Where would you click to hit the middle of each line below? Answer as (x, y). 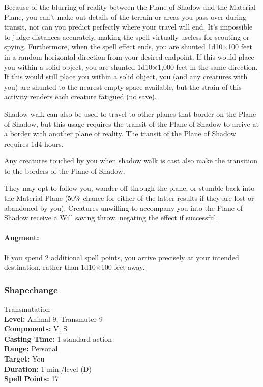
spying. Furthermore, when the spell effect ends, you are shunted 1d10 (113, 47)
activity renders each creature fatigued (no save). (80, 96)
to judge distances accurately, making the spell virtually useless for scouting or (127, 36)
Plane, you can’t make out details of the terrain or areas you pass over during (125, 17)
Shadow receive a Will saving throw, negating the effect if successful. (111, 218)
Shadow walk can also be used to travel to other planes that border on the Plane (130, 113)
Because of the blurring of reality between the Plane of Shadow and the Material (130, 7)
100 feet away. (123, 267)
